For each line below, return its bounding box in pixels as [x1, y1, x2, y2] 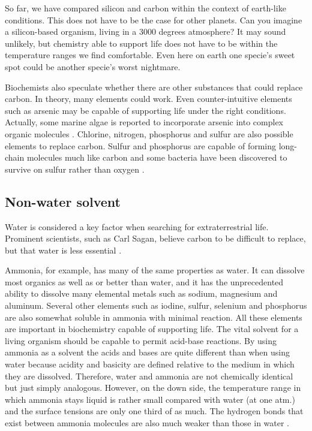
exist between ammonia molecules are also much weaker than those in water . [5, 417, 290, 429]
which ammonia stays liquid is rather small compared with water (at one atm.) [5, 393, 295, 405]
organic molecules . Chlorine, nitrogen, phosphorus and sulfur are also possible [5, 127, 293, 140]
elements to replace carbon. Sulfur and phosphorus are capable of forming [5, 139, 277, 152]
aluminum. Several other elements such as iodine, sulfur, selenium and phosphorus [5, 299, 307, 312]
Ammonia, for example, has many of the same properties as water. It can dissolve [5, 264, 305, 276]
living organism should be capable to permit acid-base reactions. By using [5, 334, 277, 346]
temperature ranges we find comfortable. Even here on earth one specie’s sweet [5, 49, 295, 61]
